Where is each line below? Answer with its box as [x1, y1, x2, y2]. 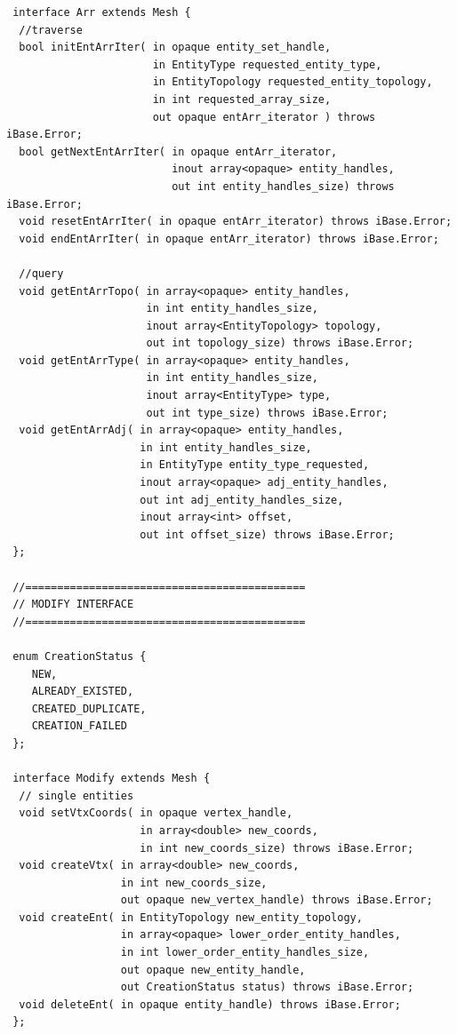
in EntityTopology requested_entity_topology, [152, 76, 433, 89]
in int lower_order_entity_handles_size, [120, 946, 370, 959]
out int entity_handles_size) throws [172, 179, 395, 193]
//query [19, 266, 64, 280]
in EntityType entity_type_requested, [140, 458, 370, 472]
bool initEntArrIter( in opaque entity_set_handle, [19, 41, 332, 54]
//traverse [19, 23, 83, 36]
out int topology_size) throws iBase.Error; [146, 337, 414, 350]
